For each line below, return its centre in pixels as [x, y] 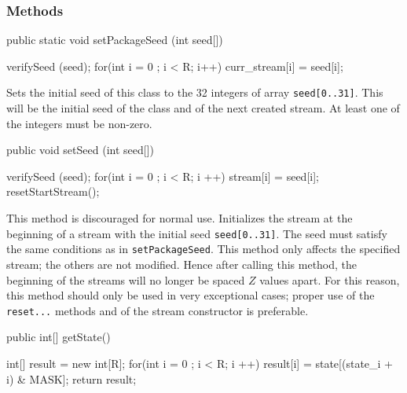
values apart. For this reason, [330, 279]
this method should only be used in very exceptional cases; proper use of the [191, 295]
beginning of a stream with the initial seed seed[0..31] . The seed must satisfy [197, 233]
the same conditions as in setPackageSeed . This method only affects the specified [203, 249]
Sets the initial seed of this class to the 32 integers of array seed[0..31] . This [195, 92]
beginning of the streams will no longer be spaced [126, 279]
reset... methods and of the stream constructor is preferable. [158, 310]
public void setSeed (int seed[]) [80, 150]
